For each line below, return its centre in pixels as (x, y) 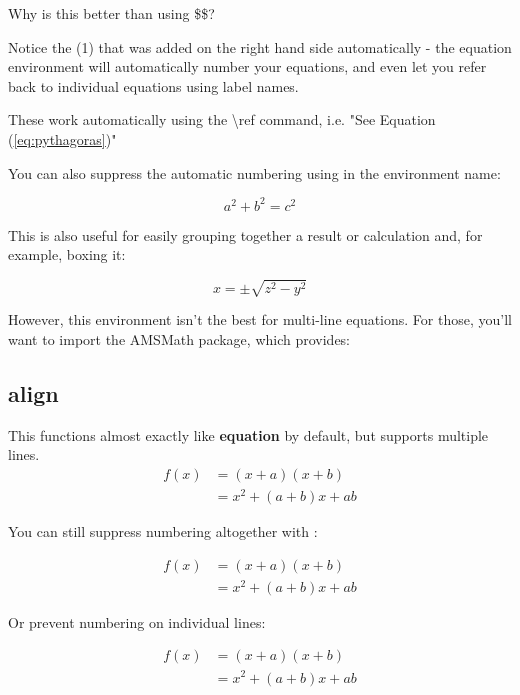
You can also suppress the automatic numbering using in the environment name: (254, 172)
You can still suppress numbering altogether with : (163, 531)
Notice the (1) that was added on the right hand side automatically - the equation (260, 46)
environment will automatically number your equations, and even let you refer (247, 66)
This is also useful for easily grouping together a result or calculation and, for (245, 234)
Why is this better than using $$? (111, 13)
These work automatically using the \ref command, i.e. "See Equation (222, 119)
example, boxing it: (67, 254)
